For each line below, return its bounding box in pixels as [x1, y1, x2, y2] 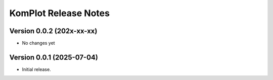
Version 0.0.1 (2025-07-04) [9, 53, 98, 61]
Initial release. [22, 66, 51, 72]
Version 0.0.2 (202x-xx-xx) [9, 27, 98, 35]
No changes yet [22, 40, 55, 46]
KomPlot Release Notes [9, 8, 110, 19]
